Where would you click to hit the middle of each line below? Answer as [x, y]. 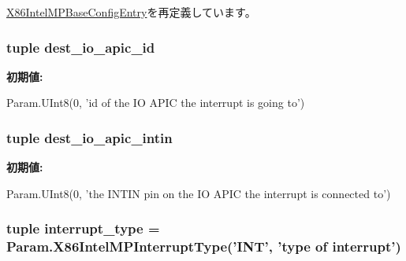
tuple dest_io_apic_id [81, 47]
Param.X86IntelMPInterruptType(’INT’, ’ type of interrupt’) [204, 246]
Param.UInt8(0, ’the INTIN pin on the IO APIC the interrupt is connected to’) [199, 193]
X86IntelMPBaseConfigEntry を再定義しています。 [131, 12]
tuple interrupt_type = [83, 228]
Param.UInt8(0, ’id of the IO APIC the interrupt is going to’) [156, 103]
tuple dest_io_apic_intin [89, 137]
